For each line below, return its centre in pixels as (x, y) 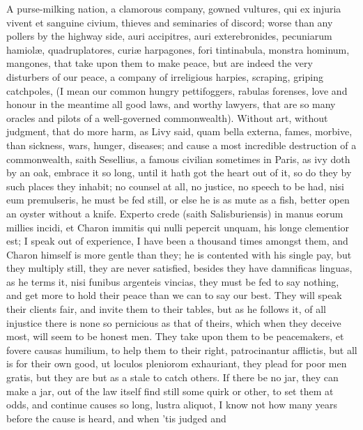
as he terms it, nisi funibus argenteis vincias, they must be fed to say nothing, (173, 281)
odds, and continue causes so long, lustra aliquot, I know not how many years (172, 405)
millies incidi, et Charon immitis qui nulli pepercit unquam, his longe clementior (178, 227)
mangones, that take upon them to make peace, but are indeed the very (160, 63)
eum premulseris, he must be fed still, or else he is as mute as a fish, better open (178, 200)
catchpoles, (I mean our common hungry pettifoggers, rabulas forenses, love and (177, 90)
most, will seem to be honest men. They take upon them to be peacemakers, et (175, 336)
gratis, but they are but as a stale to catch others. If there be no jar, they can (172, 377)
